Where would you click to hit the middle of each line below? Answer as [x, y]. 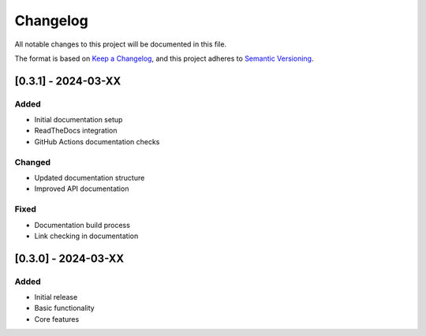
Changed [33, 162]
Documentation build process [82, 225]
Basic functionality [64, 308]
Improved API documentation [82, 189]
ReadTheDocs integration [76, 131]
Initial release [56, 297]
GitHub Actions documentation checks [97, 141]
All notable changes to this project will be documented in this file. [121, 44]
